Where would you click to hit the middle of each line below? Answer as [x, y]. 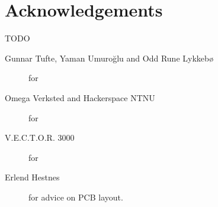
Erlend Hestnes [32, 177]
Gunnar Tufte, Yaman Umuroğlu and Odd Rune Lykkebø [109, 58]
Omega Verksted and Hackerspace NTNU [80, 97]
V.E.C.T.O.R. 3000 [40, 138]
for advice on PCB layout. [76, 197]
